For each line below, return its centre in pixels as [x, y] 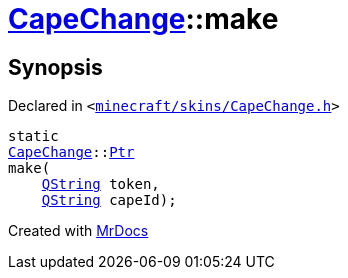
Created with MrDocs [78, 231]
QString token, [100, 184]
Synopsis [55, 67]
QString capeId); [109, 200]
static [33, 136]
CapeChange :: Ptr [71, 152]
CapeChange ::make [143, 19]
